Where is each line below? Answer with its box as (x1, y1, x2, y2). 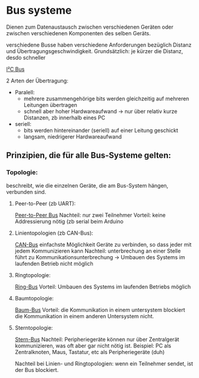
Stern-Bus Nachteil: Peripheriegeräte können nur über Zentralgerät (14, 336, 180, 343)
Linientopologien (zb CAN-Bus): (14, 229, 94, 236)
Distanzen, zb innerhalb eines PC (23, 114, 105, 121)
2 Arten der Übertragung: (6, 77, 69, 84)
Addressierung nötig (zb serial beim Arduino (14, 217, 124, 225)
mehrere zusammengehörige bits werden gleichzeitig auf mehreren (23, 95, 189, 102)
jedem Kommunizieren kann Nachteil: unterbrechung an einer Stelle (14, 247, 181, 254)
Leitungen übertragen (23, 101, 77, 108)
